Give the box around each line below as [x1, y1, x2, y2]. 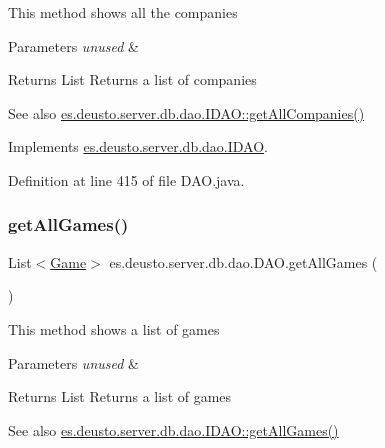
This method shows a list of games [8, 318, 220, 339]
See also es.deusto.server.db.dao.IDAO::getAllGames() [8, 419, 339, 440]
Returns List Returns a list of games [8, 386, 232, 407]
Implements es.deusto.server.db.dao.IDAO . [8, 136, 268, 157]
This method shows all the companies [8, 2, 238, 22]
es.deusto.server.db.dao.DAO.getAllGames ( [109, 251, 378, 272]
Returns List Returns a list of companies [8, 69, 257, 90]
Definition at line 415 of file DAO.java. [8, 169, 245, 190]
